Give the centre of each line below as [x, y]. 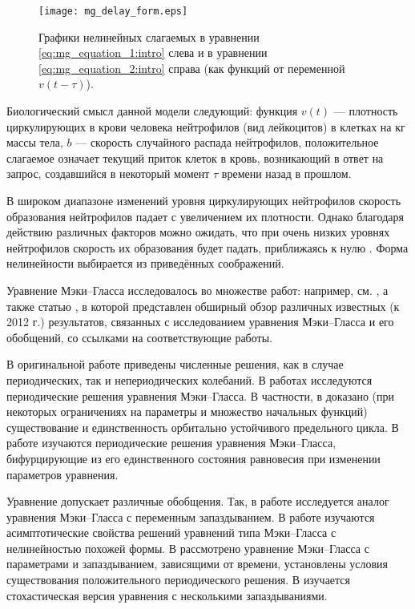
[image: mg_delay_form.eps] [113, 11]
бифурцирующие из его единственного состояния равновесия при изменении [193, 458]
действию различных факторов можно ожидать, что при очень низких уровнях [198, 232]
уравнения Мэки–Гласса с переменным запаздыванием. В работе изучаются [191, 516]
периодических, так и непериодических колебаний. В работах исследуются [189, 379]
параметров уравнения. [62, 474]
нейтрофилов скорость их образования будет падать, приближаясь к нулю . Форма [207, 247]
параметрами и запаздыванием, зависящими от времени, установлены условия [197, 564]
